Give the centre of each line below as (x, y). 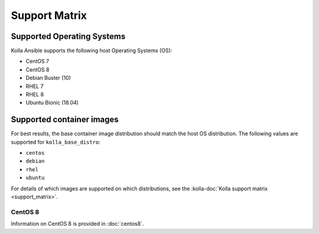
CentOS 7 (38, 61)
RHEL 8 (35, 95)
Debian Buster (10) (48, 78)
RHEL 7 (35, 86)
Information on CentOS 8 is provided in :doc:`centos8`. (77, 224)
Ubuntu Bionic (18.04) (52, 103)
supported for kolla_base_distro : (56, 142)
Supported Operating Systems (68, 36)
